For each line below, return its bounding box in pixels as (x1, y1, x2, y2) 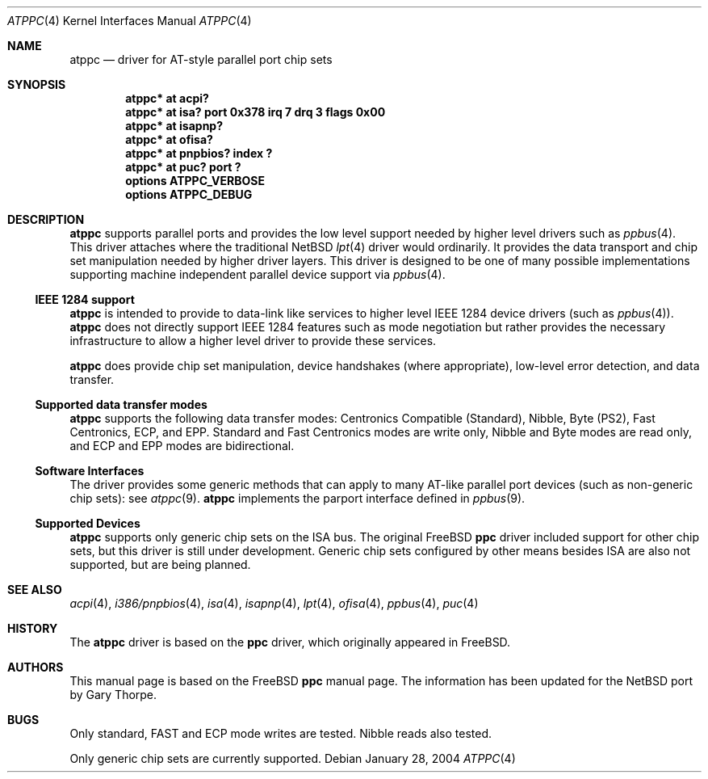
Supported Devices (35, 516, 140, 530)
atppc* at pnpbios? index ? (125, 146, 273, 160)
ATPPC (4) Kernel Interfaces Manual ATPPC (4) (7, 14, 252, 27)
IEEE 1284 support (35, 293, 135, 306)
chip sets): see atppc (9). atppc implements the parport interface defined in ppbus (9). (69, 491, 526, 505)
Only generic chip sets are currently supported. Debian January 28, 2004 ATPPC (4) (69, 752, 516, 765)
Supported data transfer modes (35, 398, 207, 411)
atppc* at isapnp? (125, 119, 224, 133)
